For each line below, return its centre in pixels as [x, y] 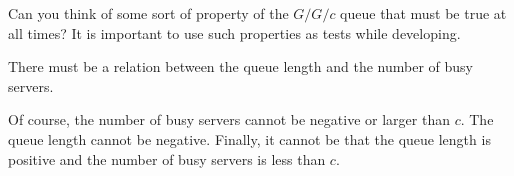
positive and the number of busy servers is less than [167, 158]
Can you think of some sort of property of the [148, 13]
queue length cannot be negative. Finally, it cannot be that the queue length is [249, 138]
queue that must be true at [423, 13]
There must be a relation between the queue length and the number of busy [240, 66]
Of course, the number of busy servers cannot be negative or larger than [229, 119]
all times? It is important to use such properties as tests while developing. [234, 32]
